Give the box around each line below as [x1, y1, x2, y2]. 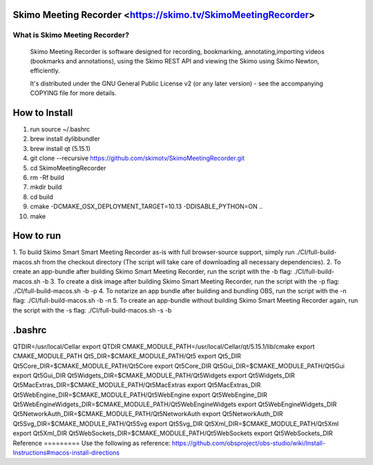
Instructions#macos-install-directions [12, 448, 120, 457]
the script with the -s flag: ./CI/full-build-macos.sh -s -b [12, 306, 172, 314]
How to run [12, 230, 61, 241]
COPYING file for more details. [30, 89, 117, 97]
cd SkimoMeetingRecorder [30, 164, 106, 172]
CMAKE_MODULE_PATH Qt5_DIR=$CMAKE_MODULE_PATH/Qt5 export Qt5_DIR [12, 352, 242, 360]
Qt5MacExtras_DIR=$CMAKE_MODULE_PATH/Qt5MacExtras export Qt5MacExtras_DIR [12, 381, 261, 389]
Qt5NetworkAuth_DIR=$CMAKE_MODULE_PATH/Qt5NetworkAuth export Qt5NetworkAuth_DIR [12, 410, 283, 418]
